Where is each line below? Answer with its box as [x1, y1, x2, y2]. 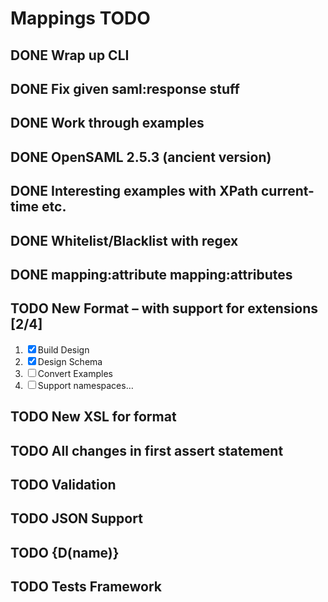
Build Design [37, 343, 90, 356]
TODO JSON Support [10, 510, 143, 527]
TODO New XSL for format [10, 408, 177, 426]
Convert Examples [37, 367, 113, 379]
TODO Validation [10, 476, 117, 493]
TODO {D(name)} [10, 544, 120, 561]
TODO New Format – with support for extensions [10, 300, 318, 317]
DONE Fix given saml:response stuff [10, 80, 240, 97]
